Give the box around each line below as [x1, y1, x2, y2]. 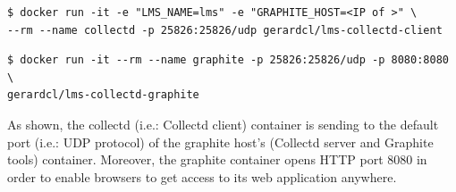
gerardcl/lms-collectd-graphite [7, 88, 199, 102]
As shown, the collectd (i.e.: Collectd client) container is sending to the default [7, 114, 439, 133]
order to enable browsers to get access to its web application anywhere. [7, 167, 397, 186]
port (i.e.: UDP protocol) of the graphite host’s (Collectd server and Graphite [7, 132, 434, 151]
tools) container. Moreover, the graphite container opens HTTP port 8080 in [7, 150, 427, 169]
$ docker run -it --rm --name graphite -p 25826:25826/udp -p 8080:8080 [7, 54, 449, 67]
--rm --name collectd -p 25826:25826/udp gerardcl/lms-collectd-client [7, 23, 443, 37]
